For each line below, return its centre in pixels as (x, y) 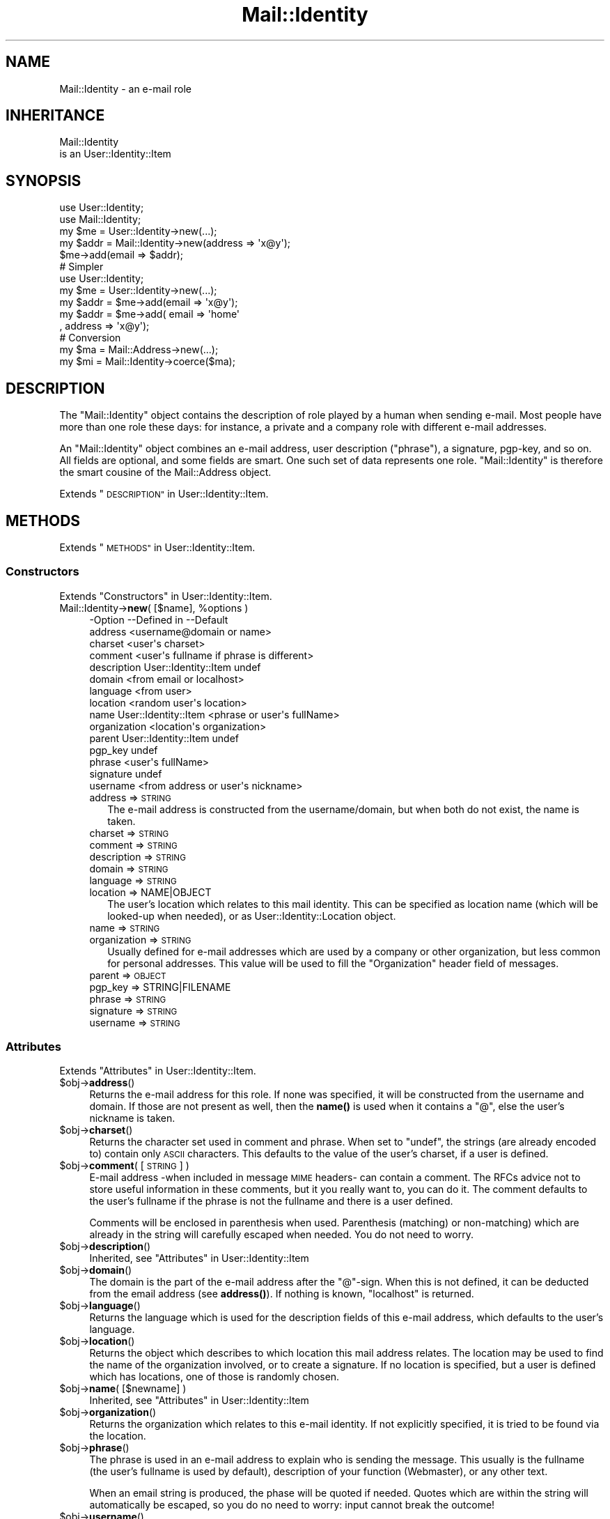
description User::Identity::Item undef (175, 667)
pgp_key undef (124, 750)
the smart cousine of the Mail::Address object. (165, 472)
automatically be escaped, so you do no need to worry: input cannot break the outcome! (292, 1505)
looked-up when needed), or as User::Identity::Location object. (252, 916)
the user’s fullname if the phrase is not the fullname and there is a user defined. (271, 1201)
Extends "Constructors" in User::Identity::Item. (166, 596)
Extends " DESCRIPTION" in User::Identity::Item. (164, 494)
